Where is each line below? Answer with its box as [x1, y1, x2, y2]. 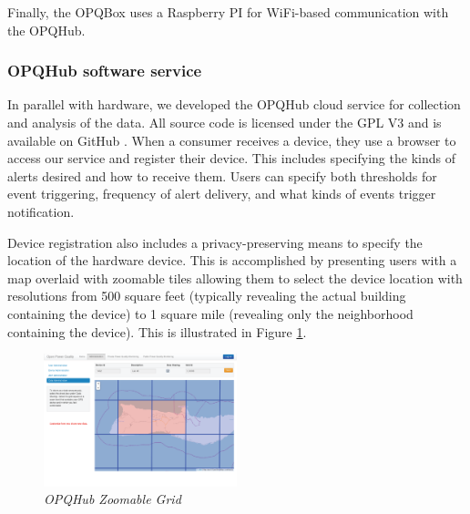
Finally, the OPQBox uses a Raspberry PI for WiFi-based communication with [7, 3, 449, 21]
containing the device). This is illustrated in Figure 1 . [7, 322, 307, 341]
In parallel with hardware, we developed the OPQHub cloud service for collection [7, 95, 461, 114]
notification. [7, 201, 75, 221]
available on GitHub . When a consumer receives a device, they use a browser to [7, 130, 456, 149]
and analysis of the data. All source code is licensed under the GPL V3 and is [7, 113, 442, 131]
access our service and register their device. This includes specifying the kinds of [7, 149, 455, 168]
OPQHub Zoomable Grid [44, 489, 181, 509]
